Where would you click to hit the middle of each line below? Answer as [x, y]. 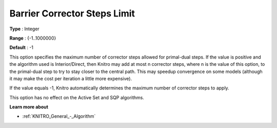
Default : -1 [21, 48]
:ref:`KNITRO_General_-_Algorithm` [59, 116]
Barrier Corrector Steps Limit [72, 13]
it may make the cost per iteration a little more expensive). [71, 78]
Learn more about [29, 107]
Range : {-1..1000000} [33, 38]
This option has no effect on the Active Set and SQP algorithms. [77, 97]
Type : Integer [24, 29]
